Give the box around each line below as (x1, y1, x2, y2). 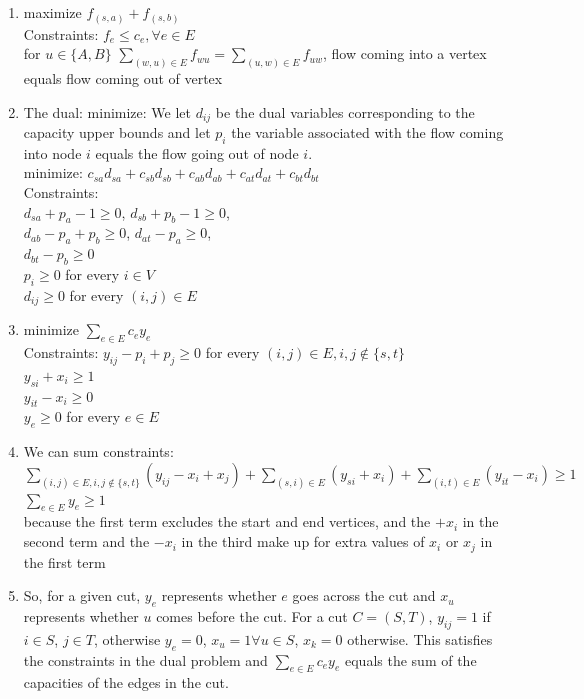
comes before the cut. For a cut (156, 605, 348, 626)
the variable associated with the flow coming (231, 122, 504, 143)
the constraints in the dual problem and (23, 649, 268, 670)
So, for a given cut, (23, 585, 141, 606)
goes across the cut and (292, 585, 436, 606)
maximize (23, 2, 82, 22)
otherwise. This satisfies (347, 628, 493, 649)
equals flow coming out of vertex (23, 67, 223, 88)
